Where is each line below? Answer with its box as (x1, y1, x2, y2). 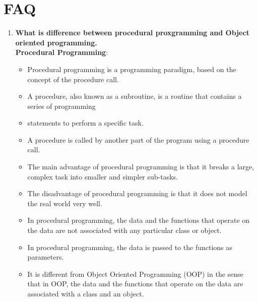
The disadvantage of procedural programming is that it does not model (27, 188, 247, 199)
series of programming (27, 100, 96, 111)
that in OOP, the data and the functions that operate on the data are (27, 278, 243, 289)
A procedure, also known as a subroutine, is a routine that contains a (27, 91, 242, 101)
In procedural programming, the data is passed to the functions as (27, 241, 232, 252)
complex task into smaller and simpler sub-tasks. (27, 171, 178, 182)
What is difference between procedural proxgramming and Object (15, 27, 249, 38)
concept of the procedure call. (27, 74, 119, 84)
